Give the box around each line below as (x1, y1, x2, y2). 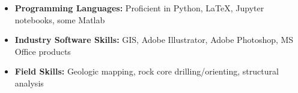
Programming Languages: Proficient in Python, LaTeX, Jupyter (14, 2, 264, 14)
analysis (14, 76, 44, 89)
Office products (14, 45, 71, 57)
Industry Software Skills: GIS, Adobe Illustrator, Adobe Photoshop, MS (14, 33, 294, 46)
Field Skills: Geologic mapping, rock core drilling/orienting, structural (14, 65, 279, 77)
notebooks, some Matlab (14, 13, 105, 26)
